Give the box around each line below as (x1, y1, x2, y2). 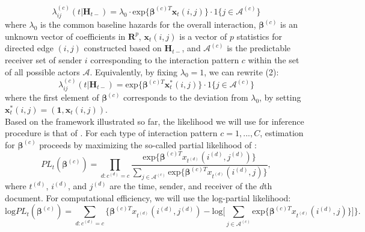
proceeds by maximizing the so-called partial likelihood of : (39, 138, 257, 151)
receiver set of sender (5, 54, 82, 66)
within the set (248, 54, 299, 66)
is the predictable (227, 42, 291, 54)
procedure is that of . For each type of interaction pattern (5, 127, 218, 139)
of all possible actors (5, 65, 80, 78)
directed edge (5, 42, 54, 54)
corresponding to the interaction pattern (90, 54, 239, 66)
